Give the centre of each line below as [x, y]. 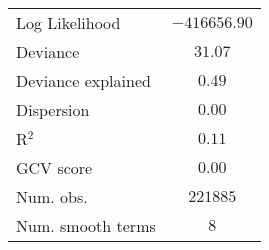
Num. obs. [52, 196]
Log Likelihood [68, 22]
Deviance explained [83, 80]
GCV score [54, 167]
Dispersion [53, 109]
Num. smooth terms [86, 225]
